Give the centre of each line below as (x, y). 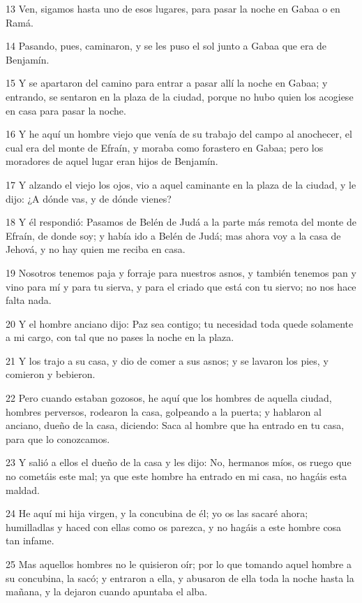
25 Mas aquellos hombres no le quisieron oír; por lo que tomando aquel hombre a (179, 564)
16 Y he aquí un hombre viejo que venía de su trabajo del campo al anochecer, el (179, 134)
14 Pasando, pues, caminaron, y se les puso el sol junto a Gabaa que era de (166, 46)
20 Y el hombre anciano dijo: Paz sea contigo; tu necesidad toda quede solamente (180, 323)
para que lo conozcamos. (58, 438)
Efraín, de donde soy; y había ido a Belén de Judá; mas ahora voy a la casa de (173, 235)
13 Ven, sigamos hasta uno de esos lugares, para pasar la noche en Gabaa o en (173, 8)
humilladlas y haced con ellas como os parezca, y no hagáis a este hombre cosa (174, 526)
